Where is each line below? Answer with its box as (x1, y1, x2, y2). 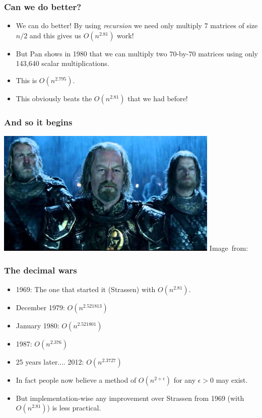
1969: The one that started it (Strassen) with (16, 284, 156, 294)
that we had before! (127, 93, 188, 103)
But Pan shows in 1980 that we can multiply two (16, 48, 167, 58)
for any (173, 374, 196, 385)
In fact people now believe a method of (16, 374, 137, 385)
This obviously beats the (16, 93, 92, 103)
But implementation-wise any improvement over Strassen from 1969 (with (16, 392, 244, 403)
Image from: (209, 242, 248, 253)
